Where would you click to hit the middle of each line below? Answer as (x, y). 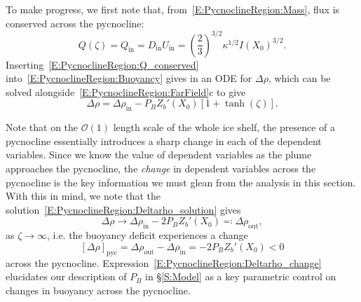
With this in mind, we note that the (83, 196)
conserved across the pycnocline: (75, 23)
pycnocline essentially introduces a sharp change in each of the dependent (164, 140)
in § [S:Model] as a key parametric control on (241, 276)
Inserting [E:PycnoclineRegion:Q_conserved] (102, 64)
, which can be (299, 78)
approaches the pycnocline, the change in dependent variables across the (161, 169)
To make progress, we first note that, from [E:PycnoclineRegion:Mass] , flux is (173, 9)
